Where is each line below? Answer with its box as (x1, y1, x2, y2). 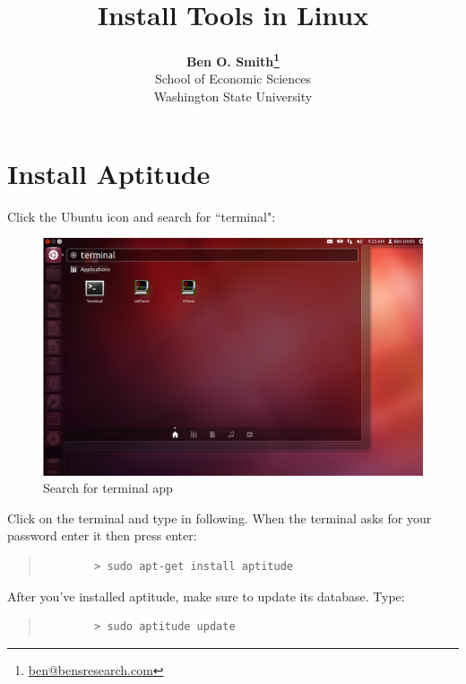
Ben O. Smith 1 (186, 49, 280, 70)
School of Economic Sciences (154, 69, 312, 88)
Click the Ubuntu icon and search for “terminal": (7, 206, 276, 225)
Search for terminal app (43, 478, 173, 497)
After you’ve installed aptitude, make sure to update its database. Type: (7, 586, 405, 605)
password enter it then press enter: (7, 526, 197, 545)
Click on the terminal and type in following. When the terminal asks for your (7, 508, 432, 527)
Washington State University (153, 86, 313, 105)
